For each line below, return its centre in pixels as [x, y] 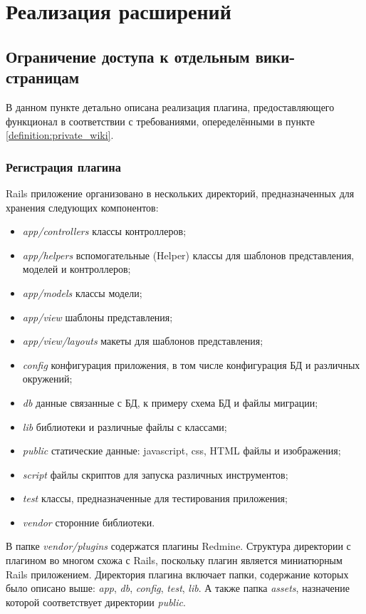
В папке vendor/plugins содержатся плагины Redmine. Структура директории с [178, 546]
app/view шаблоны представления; [98, 317]
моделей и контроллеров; [77, 269]
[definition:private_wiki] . [60, 135]
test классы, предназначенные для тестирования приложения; [155, 498]
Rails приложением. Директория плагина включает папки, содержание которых [177, 574]
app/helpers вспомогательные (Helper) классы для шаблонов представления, [188, 255]
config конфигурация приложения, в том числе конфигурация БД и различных [191, 364]
